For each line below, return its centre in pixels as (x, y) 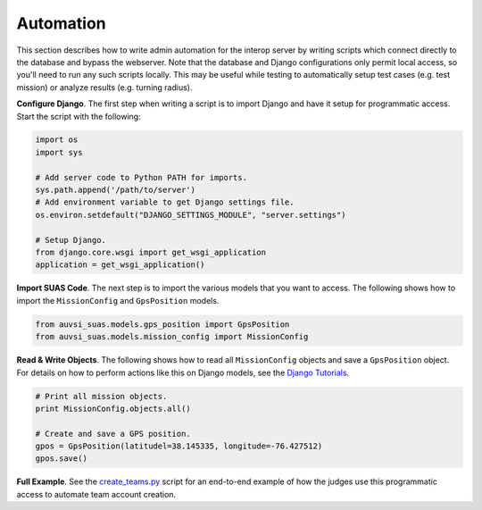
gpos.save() (62, 459)
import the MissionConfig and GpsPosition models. (118, 300)
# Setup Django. (71, 240)
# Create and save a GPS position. (113, 434)
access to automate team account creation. (96, 494)
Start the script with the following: (79, 116)
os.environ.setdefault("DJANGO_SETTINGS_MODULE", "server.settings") (191, 215)
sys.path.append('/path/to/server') (116, 190)
